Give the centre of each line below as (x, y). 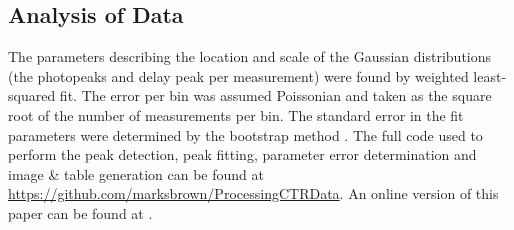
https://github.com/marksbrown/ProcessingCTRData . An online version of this (253, 193)
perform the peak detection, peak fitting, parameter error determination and (242, 154)
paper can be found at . (80, 212)
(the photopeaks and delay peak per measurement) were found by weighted (238, 75)
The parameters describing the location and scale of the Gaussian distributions (250, 56)
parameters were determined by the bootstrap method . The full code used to (245, 134)
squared (32, 95)
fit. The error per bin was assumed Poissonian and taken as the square (275, 95)
